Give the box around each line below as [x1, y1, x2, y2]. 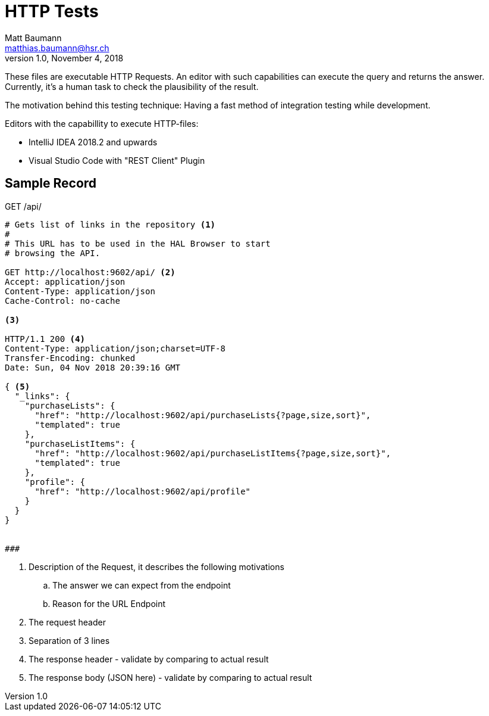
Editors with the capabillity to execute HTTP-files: [5, 118, 199, 129]
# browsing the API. [5, 248, 101, 258]
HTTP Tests [5, 1, 99, 21]
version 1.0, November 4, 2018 [5, 52, 124, 63]
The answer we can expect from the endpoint [52, 580, 231, 590]
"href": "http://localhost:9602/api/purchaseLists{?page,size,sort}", [35, 410, 371, 420]
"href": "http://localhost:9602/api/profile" [35, 486, 251, 496]
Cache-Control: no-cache [5, 295, 120, 306]
